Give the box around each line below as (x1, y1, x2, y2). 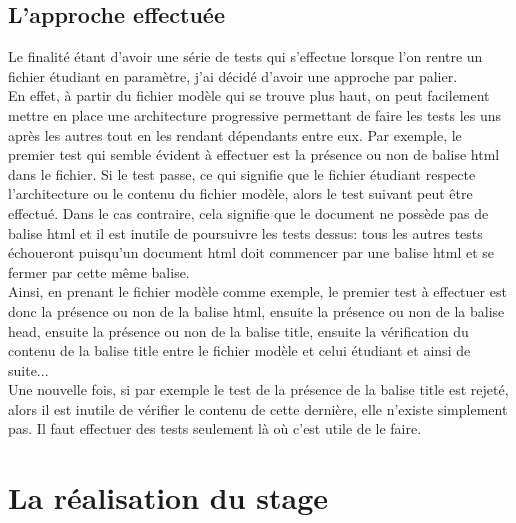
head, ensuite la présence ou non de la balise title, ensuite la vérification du (8, 320, 469, 341)
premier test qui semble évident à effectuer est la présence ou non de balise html (8, 144, 500, 165)
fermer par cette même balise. (8, 261, 190, 282)
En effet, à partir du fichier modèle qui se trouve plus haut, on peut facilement (8, 85, 490, 106)
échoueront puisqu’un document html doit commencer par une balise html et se (8, 242, 495, 263)
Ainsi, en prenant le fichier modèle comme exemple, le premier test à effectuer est (8, 281, 507, 302)
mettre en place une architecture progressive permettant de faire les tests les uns (8, 104, 502, 125)
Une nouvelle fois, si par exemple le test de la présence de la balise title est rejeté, (8, 379, 509, 400)
